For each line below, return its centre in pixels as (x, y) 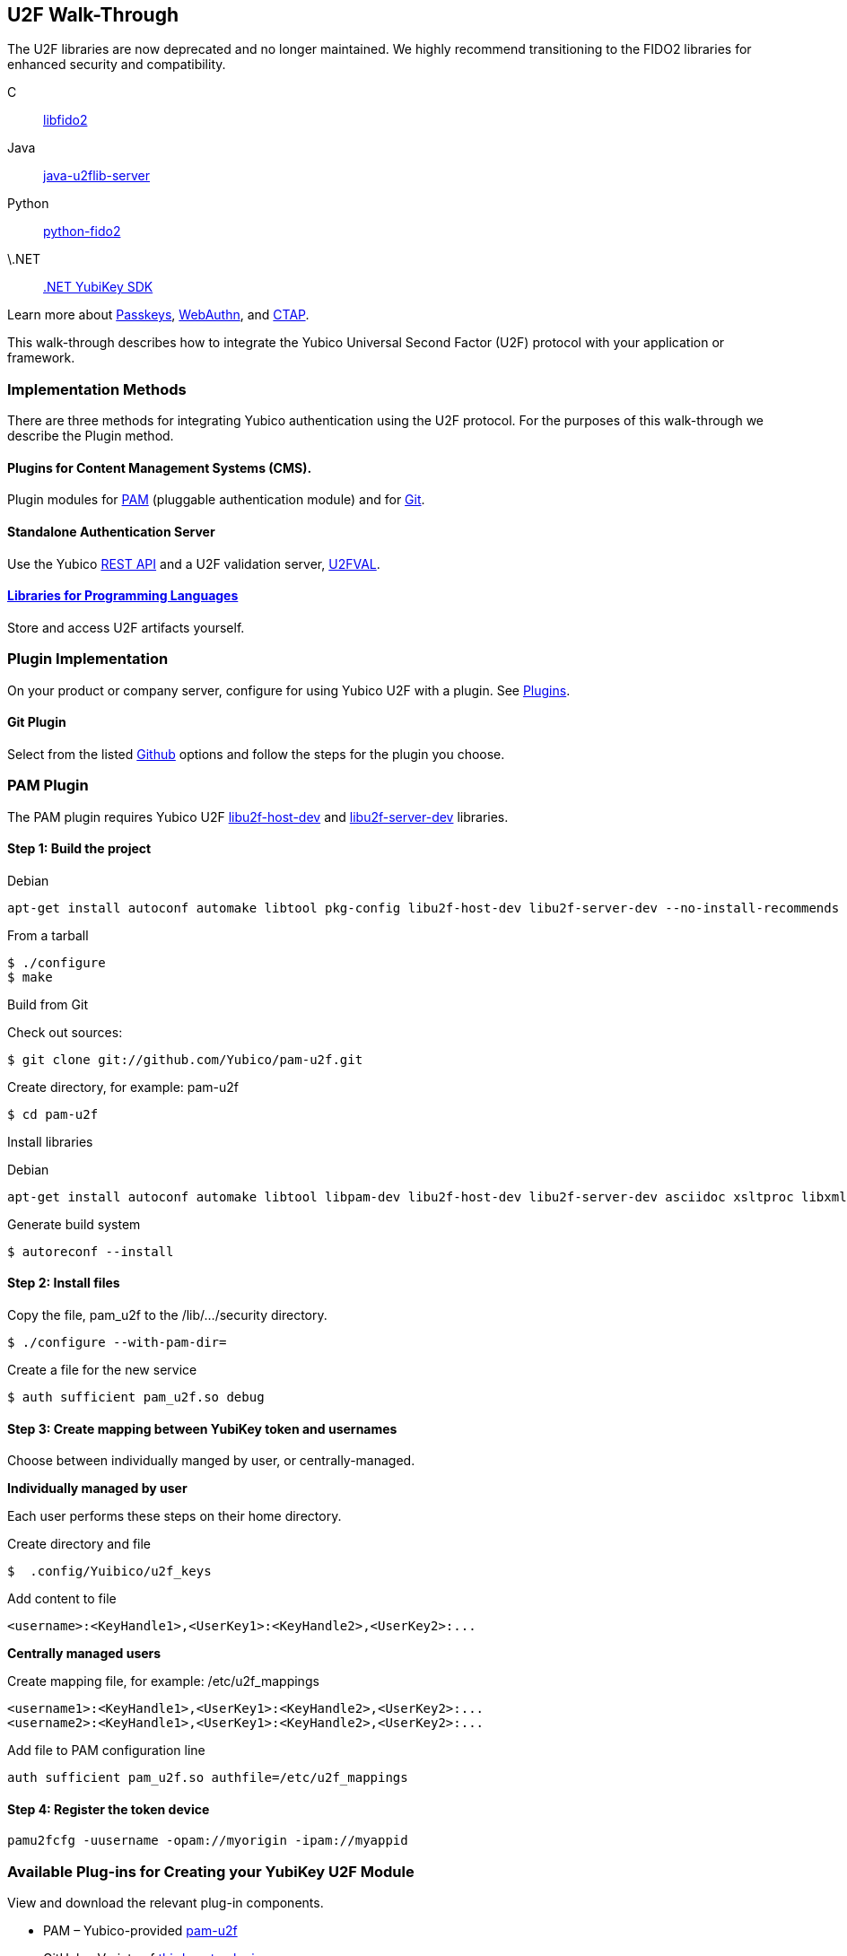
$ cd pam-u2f (53, 1114)
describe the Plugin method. (91, 436)
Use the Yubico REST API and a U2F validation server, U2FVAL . (194, 563)
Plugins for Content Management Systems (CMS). (160, 467)
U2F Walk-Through (93, 15)
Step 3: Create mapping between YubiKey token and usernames (202, 1428)
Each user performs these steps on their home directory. (175, 1516)
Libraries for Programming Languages (123, 596)
